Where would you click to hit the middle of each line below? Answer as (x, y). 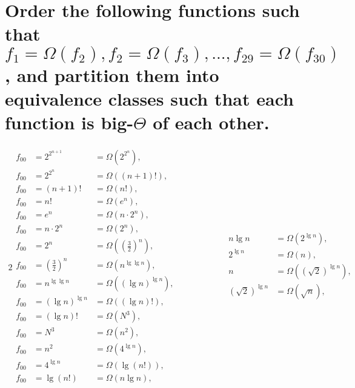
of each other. (211, 122)
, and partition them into (112, 74)
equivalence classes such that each (149, 98)
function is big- (69, 122)
